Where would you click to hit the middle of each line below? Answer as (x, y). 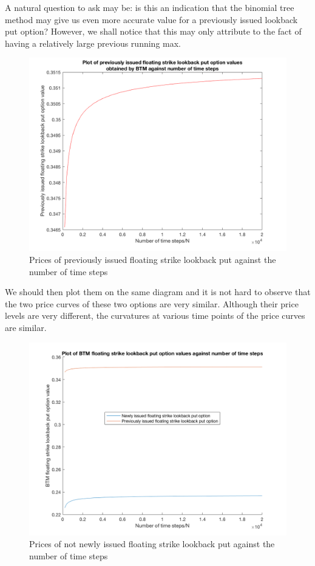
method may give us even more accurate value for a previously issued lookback (151, 19)
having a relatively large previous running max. (93, 43)
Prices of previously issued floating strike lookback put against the (153, 259)
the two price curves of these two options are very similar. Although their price (152, 303)
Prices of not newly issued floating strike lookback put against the (152, 544)
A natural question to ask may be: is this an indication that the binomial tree (150, 7)
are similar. (26, 327)
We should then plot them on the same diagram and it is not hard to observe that (158, 292)
